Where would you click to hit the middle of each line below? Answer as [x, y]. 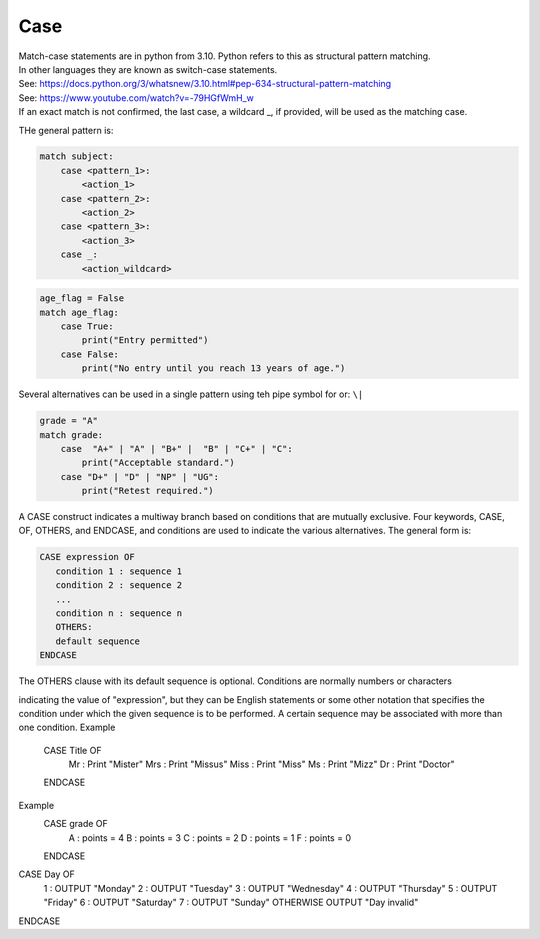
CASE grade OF [76, 824]
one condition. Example [67, 727]
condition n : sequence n [119, 613]
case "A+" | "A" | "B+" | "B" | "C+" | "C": [177, 448]
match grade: [71, 434]
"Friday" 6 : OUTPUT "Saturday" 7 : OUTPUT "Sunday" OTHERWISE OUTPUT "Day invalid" [231, 902]
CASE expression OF [87, 557]
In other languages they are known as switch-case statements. [148, 69]
